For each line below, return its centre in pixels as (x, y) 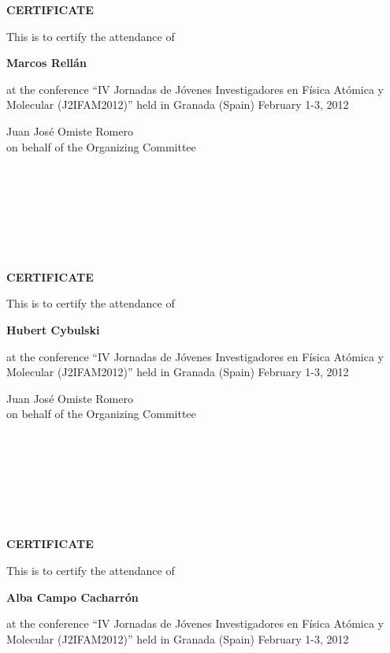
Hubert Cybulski (53, 329)
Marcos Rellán (46, 63)
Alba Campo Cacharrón (72, 597)
